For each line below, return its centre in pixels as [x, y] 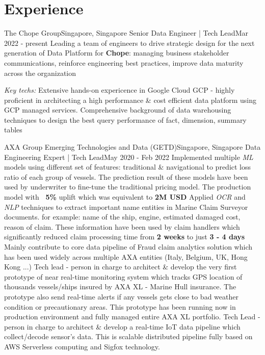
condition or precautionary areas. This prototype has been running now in [120, 306]
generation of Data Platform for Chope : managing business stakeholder [117, 53]
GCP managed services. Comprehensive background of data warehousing [118, 110]
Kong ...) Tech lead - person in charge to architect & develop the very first [121, 267]
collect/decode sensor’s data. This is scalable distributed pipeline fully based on [128, 336]
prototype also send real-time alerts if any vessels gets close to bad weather [121, 296]
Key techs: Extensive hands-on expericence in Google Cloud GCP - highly [120, 90]
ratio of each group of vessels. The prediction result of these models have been [126, 176]
